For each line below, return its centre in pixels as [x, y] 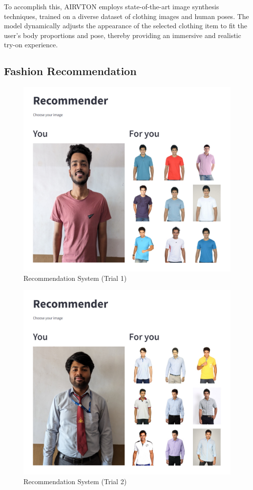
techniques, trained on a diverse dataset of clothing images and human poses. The [126, 16]
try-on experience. [31, 45]
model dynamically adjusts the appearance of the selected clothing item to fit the [126, 26]
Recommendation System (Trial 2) [75, 481]
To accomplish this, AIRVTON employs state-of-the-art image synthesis [112, 6]
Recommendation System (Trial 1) [75, 278]
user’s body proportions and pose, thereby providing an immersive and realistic [123, 35]
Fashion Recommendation [70, 71]
